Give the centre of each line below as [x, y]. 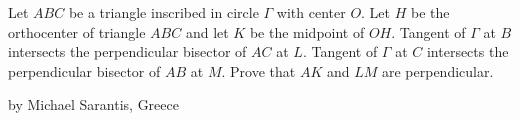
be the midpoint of [307, 31]
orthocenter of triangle [77, 31]
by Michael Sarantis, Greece [93, 104]
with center [311, 12]
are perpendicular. [437, 70]
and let [207, 31]
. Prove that [258, 70]
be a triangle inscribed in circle [163, 12]
